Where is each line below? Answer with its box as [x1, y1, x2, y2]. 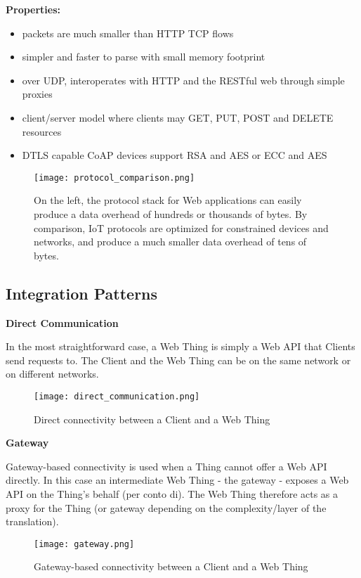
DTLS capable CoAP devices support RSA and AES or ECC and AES [22, 148, 327, 162]
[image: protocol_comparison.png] [34, 172, 195, 183]
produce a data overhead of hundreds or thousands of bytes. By [34, 207, 308, 221]
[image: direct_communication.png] [34, 391, 200, 402]
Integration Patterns [6, 282, 158, 304]
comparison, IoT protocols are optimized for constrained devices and [34, 220, 329, 235]
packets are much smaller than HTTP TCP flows [22, 25, 234, 40]
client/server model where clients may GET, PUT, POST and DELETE [22, 110, 334, 124]
